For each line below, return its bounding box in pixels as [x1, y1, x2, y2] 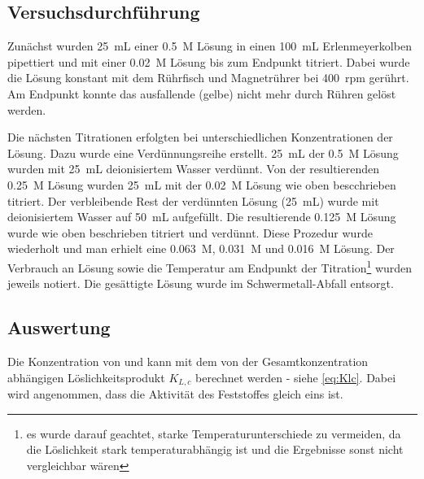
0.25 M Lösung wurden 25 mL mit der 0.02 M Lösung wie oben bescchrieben [7, 176, 396, 193]
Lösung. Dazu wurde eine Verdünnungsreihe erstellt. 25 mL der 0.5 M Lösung [7, 144, 399, 161]
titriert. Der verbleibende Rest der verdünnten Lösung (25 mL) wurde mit [7, 192, 379, 209]
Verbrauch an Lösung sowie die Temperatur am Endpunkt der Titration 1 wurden [7, 256, 413, 276]
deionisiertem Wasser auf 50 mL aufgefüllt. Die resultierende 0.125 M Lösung [7, 208, 396, 225]
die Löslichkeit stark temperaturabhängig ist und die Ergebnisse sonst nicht [26, 441, 404, 458]
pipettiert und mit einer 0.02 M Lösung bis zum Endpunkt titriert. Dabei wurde [7, 53, 410, 70]
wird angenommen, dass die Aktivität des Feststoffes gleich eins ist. [7, 385, 343, 403]
